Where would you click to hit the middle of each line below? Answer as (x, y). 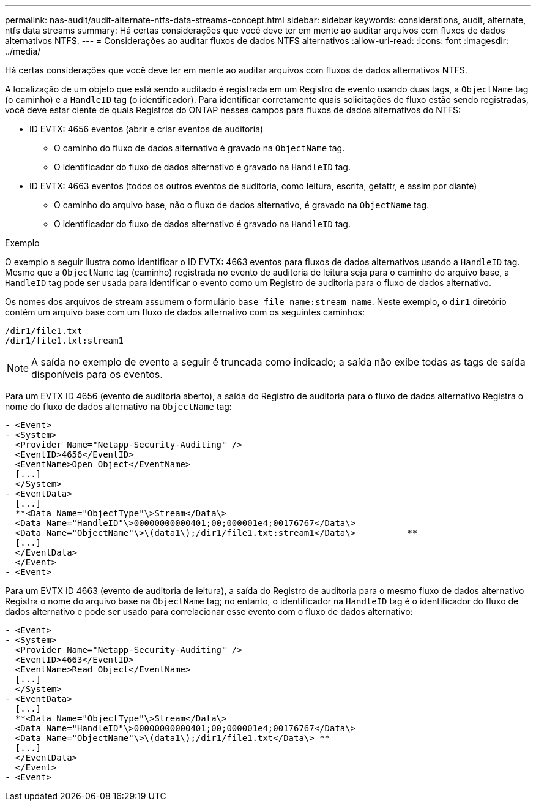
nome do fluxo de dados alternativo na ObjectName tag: (118, 406)
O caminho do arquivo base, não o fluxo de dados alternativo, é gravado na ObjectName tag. (242, 205)
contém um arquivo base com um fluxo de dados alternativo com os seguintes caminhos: (185, 312)
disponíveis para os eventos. (97, 374)
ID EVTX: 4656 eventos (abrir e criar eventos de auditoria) (147, 129)
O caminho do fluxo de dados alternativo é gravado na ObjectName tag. (199, 148)
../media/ (23, 51)
